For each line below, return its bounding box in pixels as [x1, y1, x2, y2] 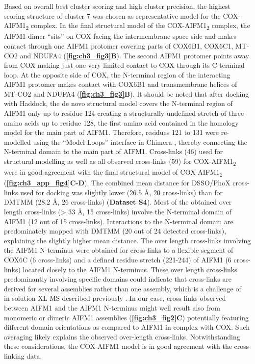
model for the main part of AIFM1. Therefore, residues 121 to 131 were [4, 127, 219, 137]
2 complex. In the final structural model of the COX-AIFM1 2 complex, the [25, 20, 250, 31]
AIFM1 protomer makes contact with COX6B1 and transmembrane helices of [4, 79, 237, 89]
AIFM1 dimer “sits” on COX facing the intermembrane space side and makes [4, 31, 236, 41]
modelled [4, 136, 31, 147]
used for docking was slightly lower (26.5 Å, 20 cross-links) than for [20, 187, 223, 197]
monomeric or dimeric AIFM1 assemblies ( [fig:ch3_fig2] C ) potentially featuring [4, 312, 249, 322]
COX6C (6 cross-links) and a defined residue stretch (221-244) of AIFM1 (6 [4, 255, 231, 265]
